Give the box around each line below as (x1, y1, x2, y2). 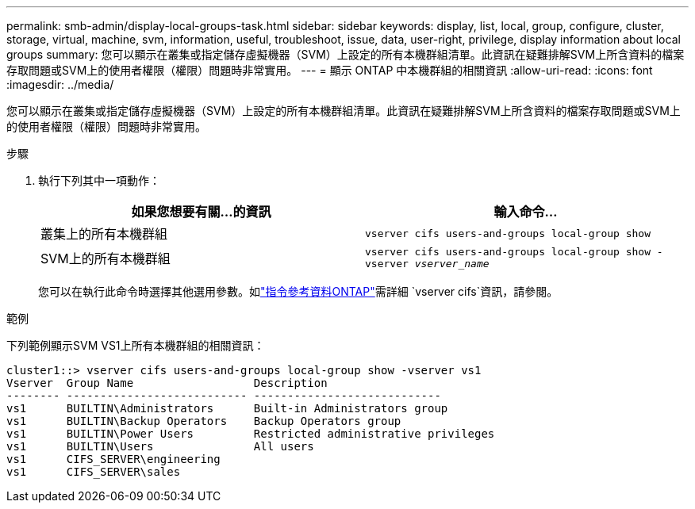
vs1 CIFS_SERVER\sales (6, 465, 181, 478)
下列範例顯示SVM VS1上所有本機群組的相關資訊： (6, 339, 265, 352)
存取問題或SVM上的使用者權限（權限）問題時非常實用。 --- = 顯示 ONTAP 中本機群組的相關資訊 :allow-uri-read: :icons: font (6, 63, 653, 77)
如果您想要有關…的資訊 (131, 204, 271, 220)
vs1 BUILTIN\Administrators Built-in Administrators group (6, 402, 448, 415)
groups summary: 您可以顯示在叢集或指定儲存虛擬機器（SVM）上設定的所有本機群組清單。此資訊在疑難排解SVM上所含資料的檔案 (6, 48, 685, 61)
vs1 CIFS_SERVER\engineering (6, 453, 221, 465)
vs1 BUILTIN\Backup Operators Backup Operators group (6, 415, 401, 427)
